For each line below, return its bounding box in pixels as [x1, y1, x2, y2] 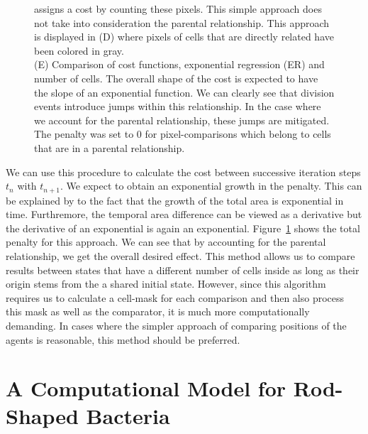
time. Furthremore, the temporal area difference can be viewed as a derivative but [6, 207, 362, 222]
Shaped [6, 401, 79, 430]
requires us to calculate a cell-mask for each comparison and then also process [6, 290, 345, 305]
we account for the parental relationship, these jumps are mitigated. [34, 112, 330, 127]
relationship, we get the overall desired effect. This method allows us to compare [6, 248, 355, 263]
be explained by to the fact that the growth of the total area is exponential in [6, 192, 344, 207]
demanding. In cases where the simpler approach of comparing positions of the [6, 318, 347, 332]
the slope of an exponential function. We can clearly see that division [34, 85, 335, 99]
